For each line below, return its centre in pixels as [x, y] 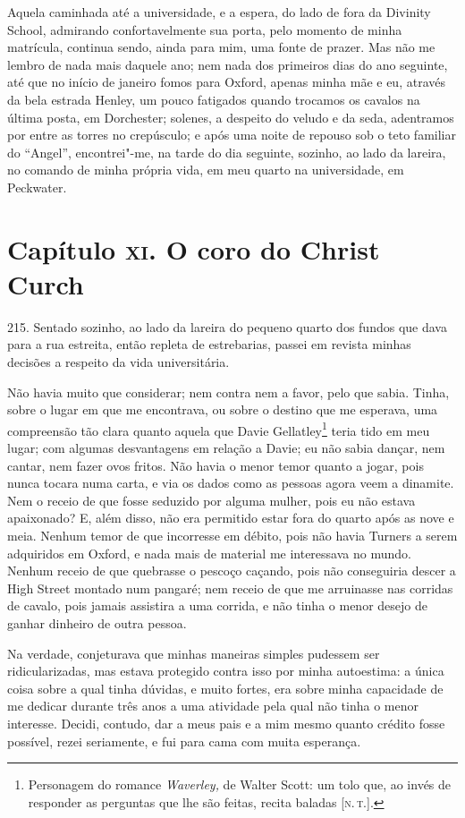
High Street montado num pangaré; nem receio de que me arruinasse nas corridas [230, 588]
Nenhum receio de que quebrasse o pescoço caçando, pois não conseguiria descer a [232, 571]
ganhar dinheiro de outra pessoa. [97, 623]
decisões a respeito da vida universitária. [118, 362]
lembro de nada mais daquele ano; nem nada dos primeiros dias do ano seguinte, [228, 64]
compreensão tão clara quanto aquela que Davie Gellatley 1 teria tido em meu [219, 429]
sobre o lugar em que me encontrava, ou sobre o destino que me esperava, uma [223, 409]
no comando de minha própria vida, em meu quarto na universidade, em [206, 170]
